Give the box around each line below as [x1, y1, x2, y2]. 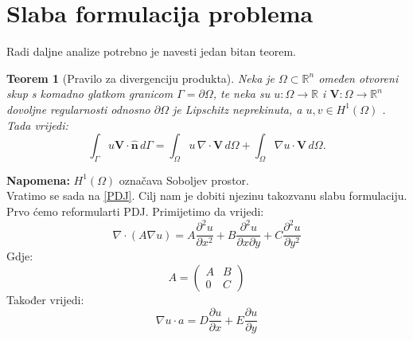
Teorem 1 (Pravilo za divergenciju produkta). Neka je [6, 69, 275, 86]
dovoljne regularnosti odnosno [6, 100, 150, 117]
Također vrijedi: [6, 291, 84, 307]
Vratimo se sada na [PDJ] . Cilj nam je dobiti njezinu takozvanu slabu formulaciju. [6, 187, 407, 204]
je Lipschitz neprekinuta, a [172, 100, 302, 117]
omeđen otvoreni [318, 69, 399, 86]
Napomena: [6, 171, 70, 188]
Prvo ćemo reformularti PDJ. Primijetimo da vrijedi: [6, 203, 264, 220]
